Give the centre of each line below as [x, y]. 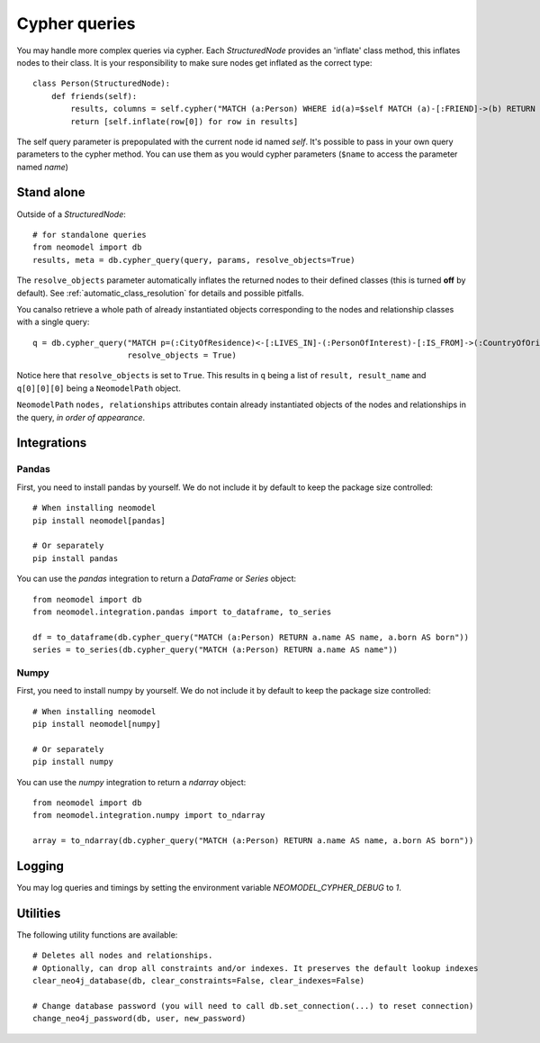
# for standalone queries [90, 235]
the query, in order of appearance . [81, 417]
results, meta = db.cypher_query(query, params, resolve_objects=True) [194, 260]
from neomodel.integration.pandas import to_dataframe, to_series [182, 612]
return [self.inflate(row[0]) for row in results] [184, 121]
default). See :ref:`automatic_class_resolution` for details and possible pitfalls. [161, 293]
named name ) [43, 167]
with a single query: [53, 322]
